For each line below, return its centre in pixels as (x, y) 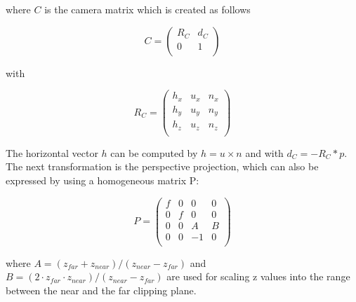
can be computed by (154, 152)
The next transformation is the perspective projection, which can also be (162, 166)
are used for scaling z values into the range (258, 276)
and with (264, 152)
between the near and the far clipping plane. (101, 290)
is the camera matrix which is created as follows (147, 9)
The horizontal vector (52, 152)
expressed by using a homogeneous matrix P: (103, 180)
